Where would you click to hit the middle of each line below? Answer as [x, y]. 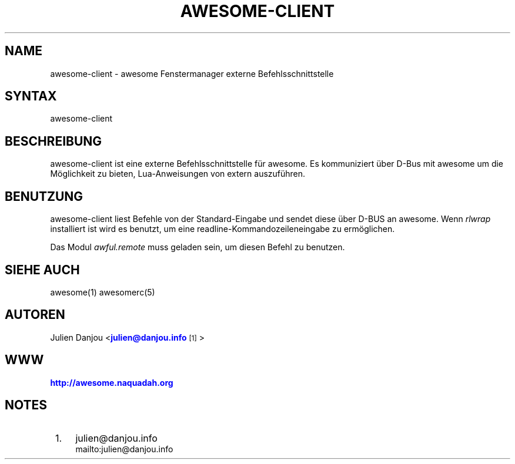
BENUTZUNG [44, 196]
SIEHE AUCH [42, 270]
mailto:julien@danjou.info [124, 449]
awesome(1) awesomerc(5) [103, 292]
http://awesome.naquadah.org [112, 382]
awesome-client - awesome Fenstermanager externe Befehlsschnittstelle [192, 73]
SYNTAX [31, 96]
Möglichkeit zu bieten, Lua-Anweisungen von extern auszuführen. [178, 174]
